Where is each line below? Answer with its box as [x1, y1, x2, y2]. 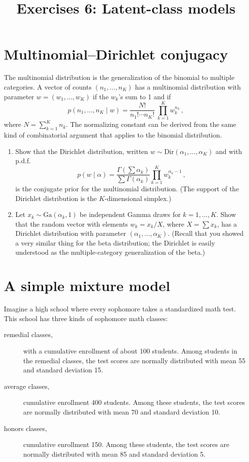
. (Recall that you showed [168, 228, 244, 238]
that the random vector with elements [15, 218, 128, 229]
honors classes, [4, 423, 47, 433]
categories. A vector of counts [4, 81, 92, 92]
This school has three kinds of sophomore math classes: [4, 313, 168, 323]
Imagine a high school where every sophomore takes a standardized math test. [4, 304, 236, 314]
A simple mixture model [4, 276, 171, 295]
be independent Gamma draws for [79, 209, 181, 219]
